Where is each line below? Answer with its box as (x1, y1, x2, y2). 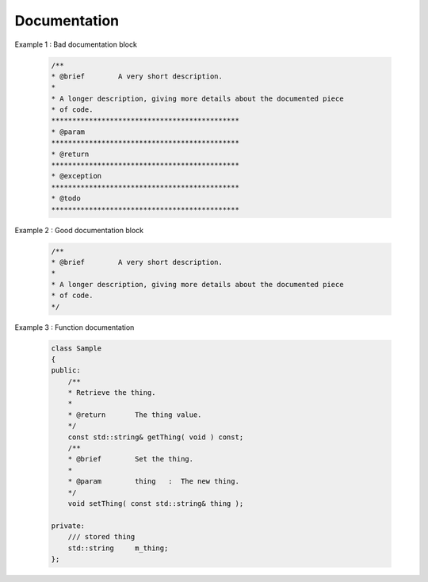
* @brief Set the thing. (67, 454, 194, 464)
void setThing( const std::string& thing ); (67, 499, 244, 507)
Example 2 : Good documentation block (14, 225, 144, 235)
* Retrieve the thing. (67, 389, 156, 397)
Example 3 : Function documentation (14, 322, 135, 332)
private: (51, 521, 86, 530)
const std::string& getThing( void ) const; (67, 432, 244, 442)
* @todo (51, 194, 81, 203)
